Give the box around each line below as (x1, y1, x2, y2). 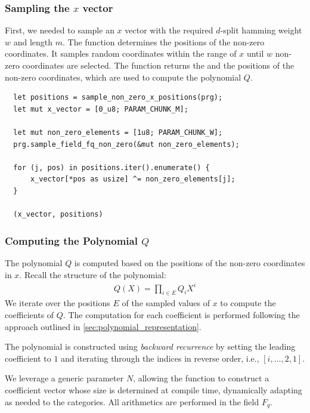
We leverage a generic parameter (5, 372, 124, 384)
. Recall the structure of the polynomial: (19, 268, 166, 281)
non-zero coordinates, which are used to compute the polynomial (5, 70, 241, 83)
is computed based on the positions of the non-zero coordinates (74, 256, 305, 269)
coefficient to (5, 352, 51, 364)
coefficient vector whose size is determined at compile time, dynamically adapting (5, 384, 302, 396)
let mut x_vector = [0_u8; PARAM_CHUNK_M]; (13, 104, 188, 113)
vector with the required (125, 24, 213, 36)
